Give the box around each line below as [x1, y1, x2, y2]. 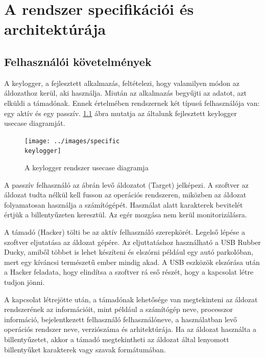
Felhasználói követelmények [4, 53, 152, 69]
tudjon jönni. [4, 276, 45, 287]
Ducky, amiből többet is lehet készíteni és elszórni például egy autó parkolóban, [4, 247, 253, 257]
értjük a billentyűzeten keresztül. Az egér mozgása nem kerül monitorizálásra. [4, 209, 247, 220]
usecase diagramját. [4, 118, 65, 128]
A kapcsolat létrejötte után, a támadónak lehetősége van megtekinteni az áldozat [4, 294, 258, 304]
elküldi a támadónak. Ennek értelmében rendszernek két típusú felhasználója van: [4, 97, 260, 108]
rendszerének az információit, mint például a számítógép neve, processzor [4, 304, 233, 315]
